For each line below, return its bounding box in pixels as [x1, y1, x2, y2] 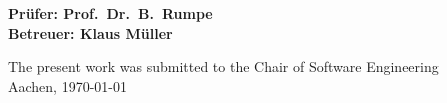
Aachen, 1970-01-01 [8, 75, 127, 96]
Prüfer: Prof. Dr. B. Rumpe [8, 3, 213, 23]
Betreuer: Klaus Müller [8, 22, 173, 43]
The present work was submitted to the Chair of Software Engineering [8, 56, 439, 77]
